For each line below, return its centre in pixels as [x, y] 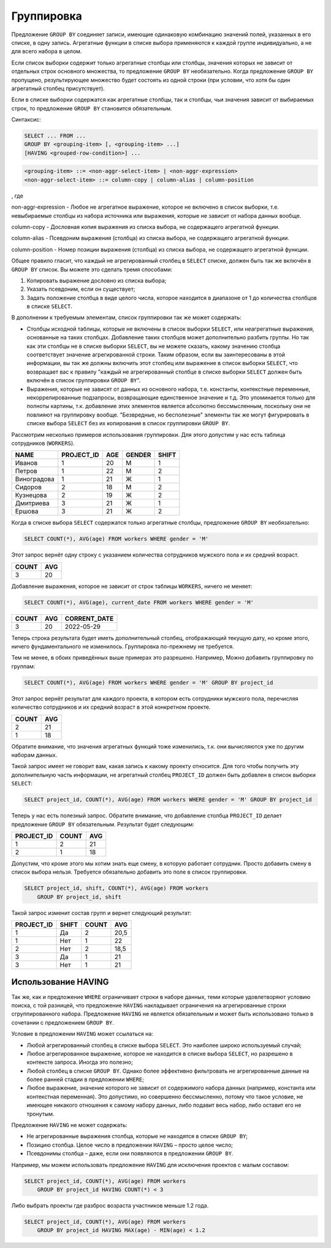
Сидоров [29, 487]
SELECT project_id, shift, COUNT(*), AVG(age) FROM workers [116, 888]
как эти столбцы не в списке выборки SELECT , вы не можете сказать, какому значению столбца [154, 346]
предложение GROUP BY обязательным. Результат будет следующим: [103, 824]
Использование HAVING [60, 982]
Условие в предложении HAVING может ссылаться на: [82, 1034]
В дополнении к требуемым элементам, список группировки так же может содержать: [126, 318]
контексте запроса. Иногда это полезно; [80, 1062]
